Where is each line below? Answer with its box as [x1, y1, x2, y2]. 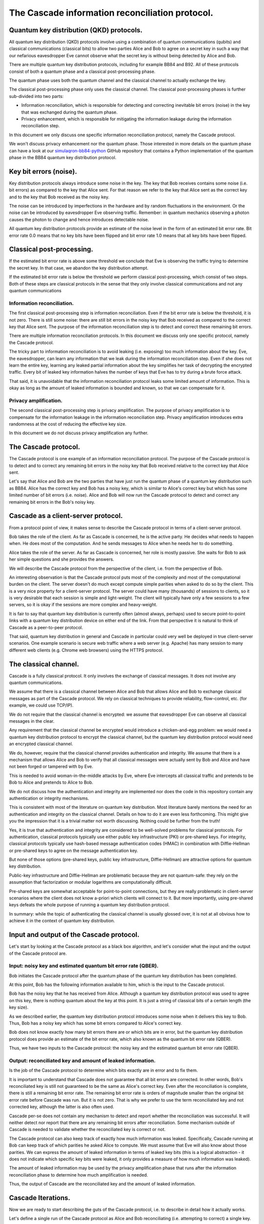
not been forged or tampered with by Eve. [9, 764, 93, 770]
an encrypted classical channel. [9, 741, 73, 747]
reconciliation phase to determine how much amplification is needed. [9, 1172, 149, 1177]
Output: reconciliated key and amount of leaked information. [9, 1057, 156, 1064]
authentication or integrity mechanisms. [9, 795, 89, 801]
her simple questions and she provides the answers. [9, 556, 114, 563]
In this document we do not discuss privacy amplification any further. [9, 430, 149, 436]
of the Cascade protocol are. [9, 950, 67, 956]
